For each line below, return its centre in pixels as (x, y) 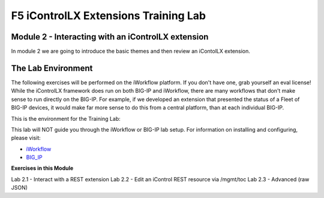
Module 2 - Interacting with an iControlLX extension (110, 37)
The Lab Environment (52, 68)
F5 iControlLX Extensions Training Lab (109, 16)
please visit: (26, 138)
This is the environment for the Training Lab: (66, 118)
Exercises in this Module (42, 168)
